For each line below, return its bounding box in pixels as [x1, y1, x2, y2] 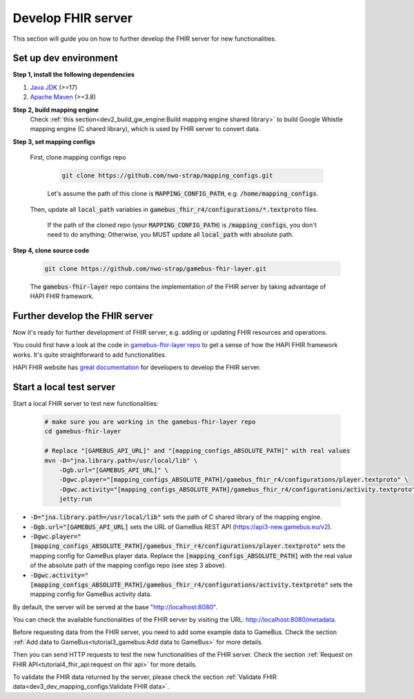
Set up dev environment [12, 52, 119, 64]
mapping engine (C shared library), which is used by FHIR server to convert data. [30, 125, 261, 133]
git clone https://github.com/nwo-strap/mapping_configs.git [61, 172, 273, 179]
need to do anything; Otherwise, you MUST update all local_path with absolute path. [47, 230, 294, 239]
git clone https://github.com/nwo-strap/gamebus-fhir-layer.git [44, 264, 267, 273]
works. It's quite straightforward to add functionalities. [12, 351, 167, 359]
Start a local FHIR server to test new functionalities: [12, 400, 159, 408]
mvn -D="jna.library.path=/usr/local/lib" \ [44, 456, 198, 464]
